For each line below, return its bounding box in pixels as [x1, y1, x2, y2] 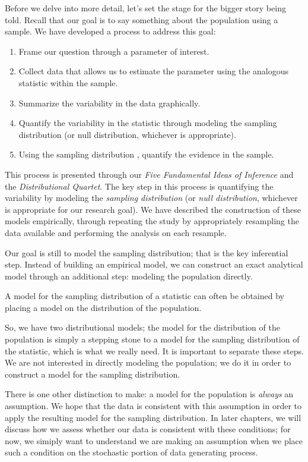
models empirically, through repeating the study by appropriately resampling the [5, 215, 299, 227]
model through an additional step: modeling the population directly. [5, 269, 253, 282]
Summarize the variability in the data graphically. [18, 96, 201, 109]
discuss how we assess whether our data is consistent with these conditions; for [5, 423, 291, 435]
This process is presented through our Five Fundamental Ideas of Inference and [5, 168, 294, 180]
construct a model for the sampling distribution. [5, 367, 180, 380]
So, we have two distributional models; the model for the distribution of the [5, 321, 280, 334]
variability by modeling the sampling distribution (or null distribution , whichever [5, 191, 298, 204]
